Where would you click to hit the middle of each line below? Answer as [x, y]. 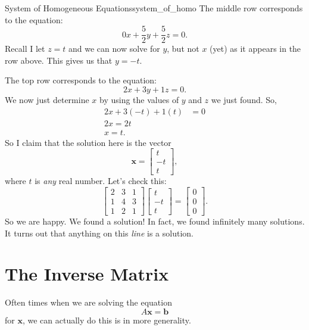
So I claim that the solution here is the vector [88, 142]
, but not [183, 49]
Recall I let [25, 49]
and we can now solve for [114, 49]
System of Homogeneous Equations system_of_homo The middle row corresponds [154, 8]
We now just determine [47, 100]
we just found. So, [244, 100]
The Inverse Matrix [87, 274]
